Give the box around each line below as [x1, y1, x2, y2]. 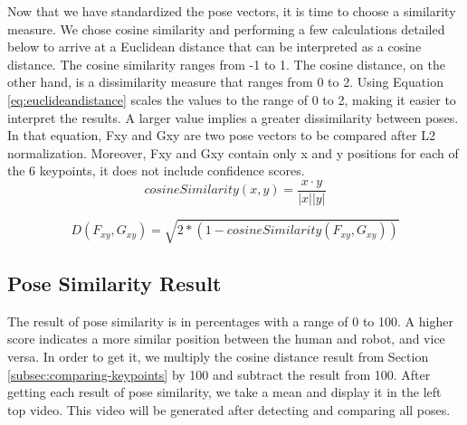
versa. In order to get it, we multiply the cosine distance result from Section [7, 346, 429, 365]
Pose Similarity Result [7, 269, 222, 297]
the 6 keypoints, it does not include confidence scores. [7, 161, 305, 180]
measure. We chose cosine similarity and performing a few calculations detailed [7, 19, 445, 38]
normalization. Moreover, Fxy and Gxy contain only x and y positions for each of [7, 143, 459, 162]
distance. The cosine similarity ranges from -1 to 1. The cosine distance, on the [7, 54, 445, 73]
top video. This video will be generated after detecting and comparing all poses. [7, 400, 451, 419]
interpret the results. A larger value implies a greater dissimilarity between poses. [7, 108, 459, 127]
